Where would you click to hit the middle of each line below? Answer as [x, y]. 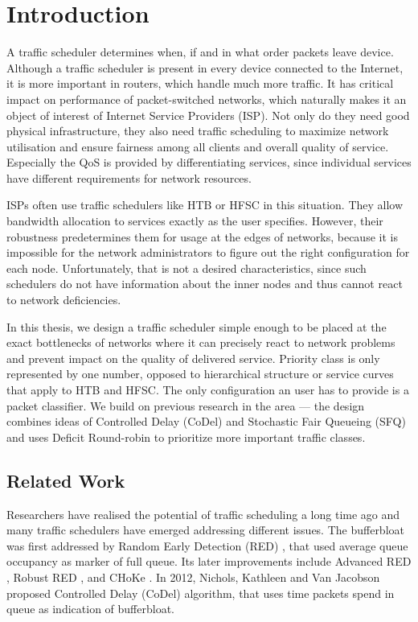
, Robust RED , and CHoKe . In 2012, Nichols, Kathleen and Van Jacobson [193, 577]
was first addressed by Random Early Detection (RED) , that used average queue [207, 545]
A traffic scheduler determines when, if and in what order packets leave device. [200, 52]
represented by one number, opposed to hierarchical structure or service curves [200, 374]
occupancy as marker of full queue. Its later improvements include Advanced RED [209, 561]
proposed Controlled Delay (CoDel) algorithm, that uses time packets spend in [201, 593]
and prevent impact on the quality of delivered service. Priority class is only [193, 358]
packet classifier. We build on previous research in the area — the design [186, 405]
